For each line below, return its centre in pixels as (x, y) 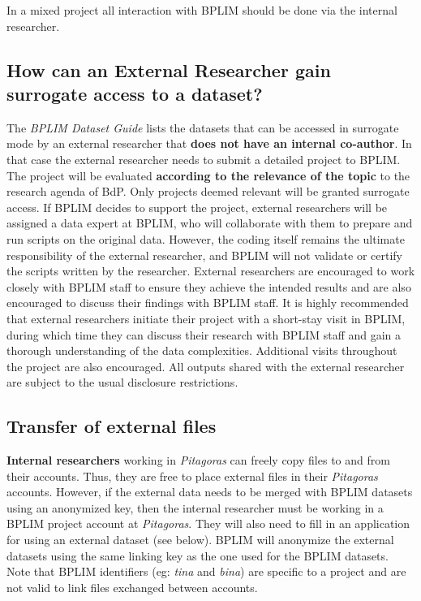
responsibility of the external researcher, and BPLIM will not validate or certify (204, 255)
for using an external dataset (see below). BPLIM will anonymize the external (200, 540)
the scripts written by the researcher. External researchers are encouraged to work (211, 271)
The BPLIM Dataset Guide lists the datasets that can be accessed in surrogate (203, 127)
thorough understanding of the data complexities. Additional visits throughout (202, 350)
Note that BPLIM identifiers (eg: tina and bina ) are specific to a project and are (206, 571)
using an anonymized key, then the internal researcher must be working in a (195, 507)
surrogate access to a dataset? (135, 93)
